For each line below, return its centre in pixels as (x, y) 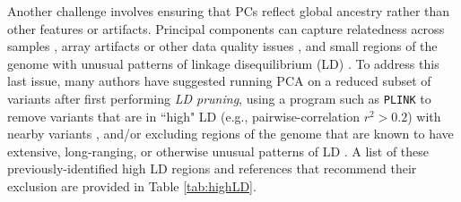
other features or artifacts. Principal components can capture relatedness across (226, 28)
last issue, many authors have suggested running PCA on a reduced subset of (219, 81)
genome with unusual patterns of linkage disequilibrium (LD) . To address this (223, 63)
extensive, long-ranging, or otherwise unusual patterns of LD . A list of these (218, 151)
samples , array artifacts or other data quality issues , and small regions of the (222, 46)
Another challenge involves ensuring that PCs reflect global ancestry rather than (229, 11)
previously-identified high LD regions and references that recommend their (212, 168)
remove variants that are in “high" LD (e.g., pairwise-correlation (183, 116)
